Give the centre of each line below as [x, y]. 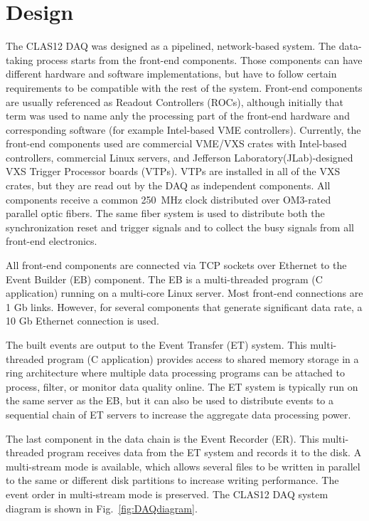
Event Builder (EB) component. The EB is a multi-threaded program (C [164, 279]
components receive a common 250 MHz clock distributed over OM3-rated [169, 199]
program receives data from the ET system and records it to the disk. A [204, 452]
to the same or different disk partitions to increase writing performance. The [172, 480]
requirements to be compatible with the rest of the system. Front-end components [184, 87]
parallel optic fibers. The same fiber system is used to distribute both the [165, 213]
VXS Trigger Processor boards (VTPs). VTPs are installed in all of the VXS [173, 171]
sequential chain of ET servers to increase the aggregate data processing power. [178, 414]
